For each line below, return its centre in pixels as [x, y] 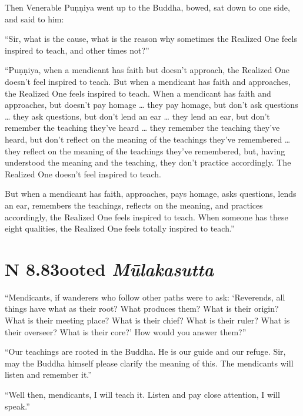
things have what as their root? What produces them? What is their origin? [142, 308]
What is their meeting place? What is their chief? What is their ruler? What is [147, 320]
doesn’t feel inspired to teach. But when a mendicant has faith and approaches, [148, 81]
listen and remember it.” [48, 374]
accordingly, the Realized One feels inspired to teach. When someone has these [146, 217]
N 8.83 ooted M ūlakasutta [109, 269]
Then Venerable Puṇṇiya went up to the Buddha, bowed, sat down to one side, [147, 7]
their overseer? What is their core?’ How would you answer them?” [126, 331]
